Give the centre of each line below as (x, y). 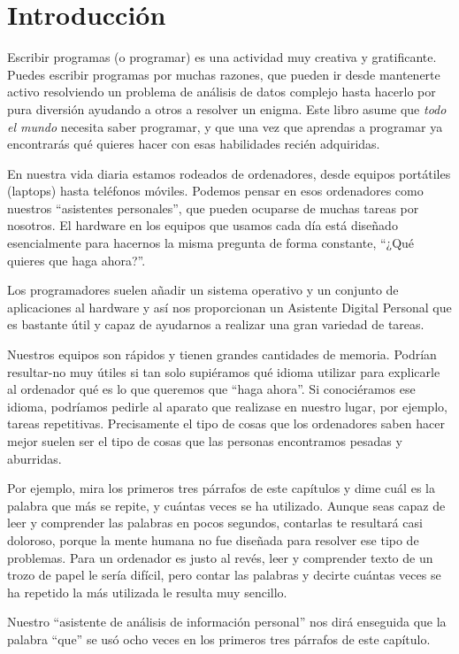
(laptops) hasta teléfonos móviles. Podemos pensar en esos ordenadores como (215, 191)
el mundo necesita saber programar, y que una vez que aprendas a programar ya (225, 126)
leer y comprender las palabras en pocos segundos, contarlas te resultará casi (215, 523)
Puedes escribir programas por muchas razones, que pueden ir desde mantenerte (224, 74)
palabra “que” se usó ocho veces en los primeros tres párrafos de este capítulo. (219, 639)
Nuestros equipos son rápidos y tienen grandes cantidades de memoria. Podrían (222, 354)
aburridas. (34, 458)
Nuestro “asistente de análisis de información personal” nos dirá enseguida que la (227, 622)
